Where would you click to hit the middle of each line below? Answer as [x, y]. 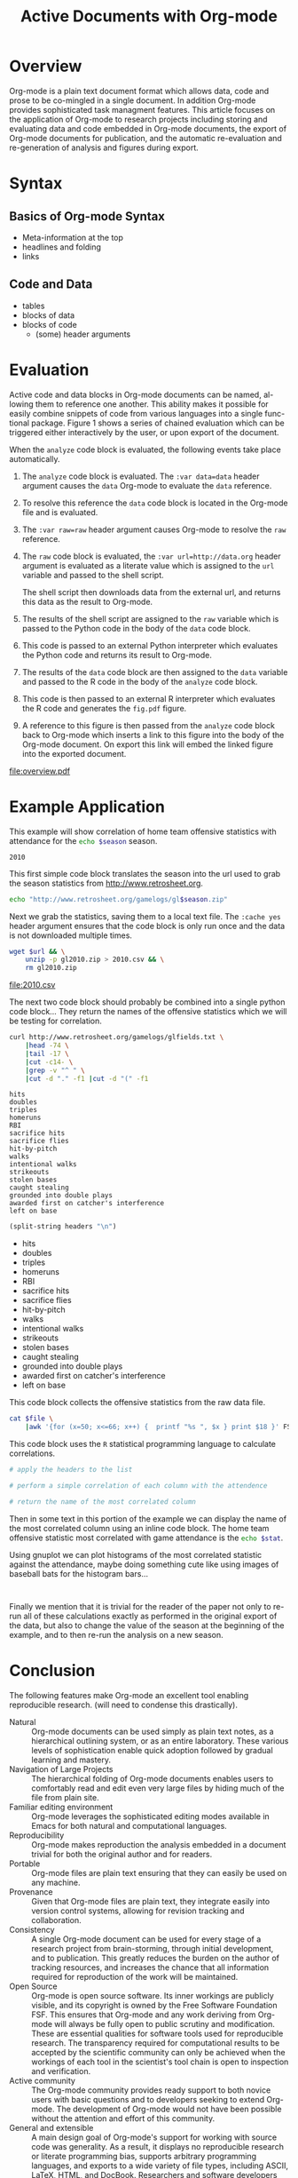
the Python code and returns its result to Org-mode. [117, 655]
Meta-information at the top [73, 237]
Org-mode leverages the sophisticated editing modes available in [151, 1816]
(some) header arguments [83, 334]
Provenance [31, 1892]
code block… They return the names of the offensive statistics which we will [148, 1012]
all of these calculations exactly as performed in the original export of [150, 1616]
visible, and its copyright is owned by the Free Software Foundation [154, 2005]
